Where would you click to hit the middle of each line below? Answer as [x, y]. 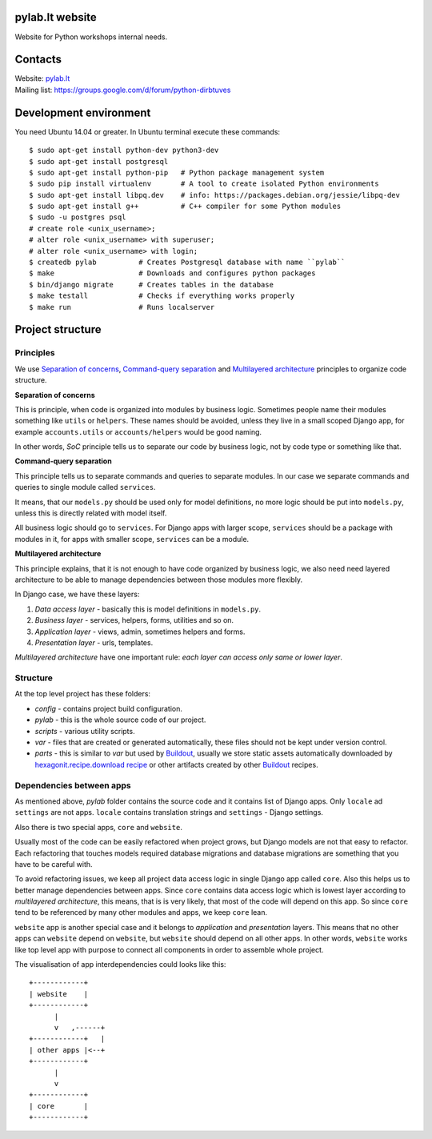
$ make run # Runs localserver [122, 307]
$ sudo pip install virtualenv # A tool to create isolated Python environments [204, 184]
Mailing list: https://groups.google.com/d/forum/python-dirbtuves [123, 90]
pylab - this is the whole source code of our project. [120, 720]
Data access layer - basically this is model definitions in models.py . [148, 609]
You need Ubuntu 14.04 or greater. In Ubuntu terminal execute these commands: [147, 131]
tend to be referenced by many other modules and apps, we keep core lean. [141, 912]
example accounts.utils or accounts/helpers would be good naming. [138, 431]
